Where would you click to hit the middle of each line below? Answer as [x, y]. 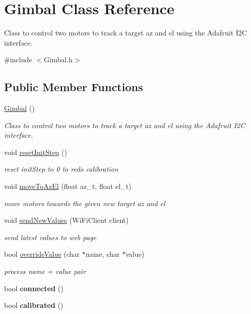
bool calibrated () [34, 305]
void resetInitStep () [36, 152]
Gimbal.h [58, 60]
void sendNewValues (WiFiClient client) [66, 220]
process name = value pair [45, 271]
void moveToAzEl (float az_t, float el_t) [68, 186]
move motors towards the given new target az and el [85, 203]
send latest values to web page [50, 237]
